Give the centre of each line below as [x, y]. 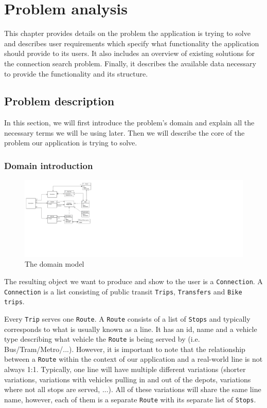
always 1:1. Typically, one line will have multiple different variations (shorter [125, 369]
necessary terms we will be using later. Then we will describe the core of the [124, 132]
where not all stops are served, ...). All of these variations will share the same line [133, 389]
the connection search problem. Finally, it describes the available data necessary [130, 63]
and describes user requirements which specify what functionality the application [132, 43]
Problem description [59, 101]
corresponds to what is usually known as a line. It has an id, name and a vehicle [131, 329]
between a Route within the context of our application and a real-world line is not [133, 359]
